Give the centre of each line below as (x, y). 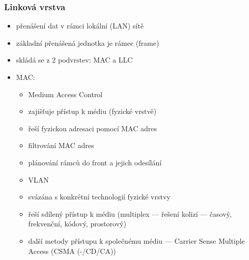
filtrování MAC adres (61, 145)
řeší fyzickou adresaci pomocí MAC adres (92, 128)
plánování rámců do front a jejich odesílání (95, 162)
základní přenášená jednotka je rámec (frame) (88, 42)
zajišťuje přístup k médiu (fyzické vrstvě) (92, 111)
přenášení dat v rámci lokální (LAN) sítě (80, 26)
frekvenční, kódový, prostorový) (77, 224)
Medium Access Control (65, 94)
